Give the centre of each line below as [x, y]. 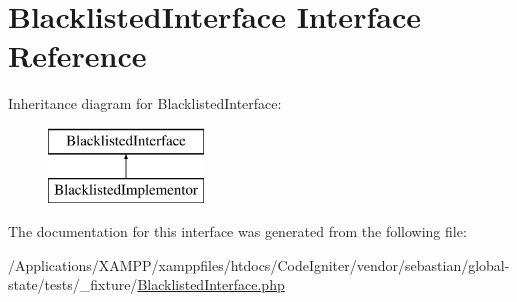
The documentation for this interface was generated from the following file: [237, 231]
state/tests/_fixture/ [73, 284]
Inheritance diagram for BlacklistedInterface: [145, 103]
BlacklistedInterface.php [211, 284]
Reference [77, 55]
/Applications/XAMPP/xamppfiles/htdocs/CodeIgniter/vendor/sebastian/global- [259, 264]
